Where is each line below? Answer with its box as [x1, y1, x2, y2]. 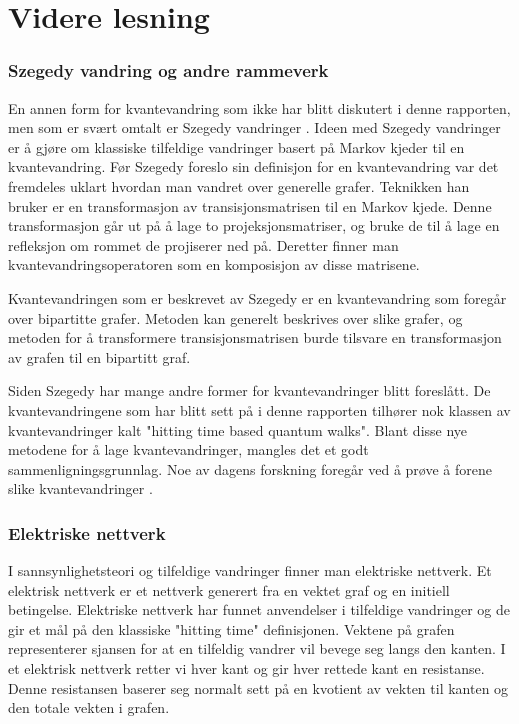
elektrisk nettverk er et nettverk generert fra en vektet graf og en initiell [8, 579, 450, 600]
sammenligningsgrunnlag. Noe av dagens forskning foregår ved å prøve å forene [8, 458, 492, 479]
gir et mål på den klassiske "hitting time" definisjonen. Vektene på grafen [8, 618, 455, 639]
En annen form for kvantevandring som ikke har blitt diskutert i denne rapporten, [8, 97, 511, 118]
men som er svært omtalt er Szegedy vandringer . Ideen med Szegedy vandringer [8, 117, 501, 138]
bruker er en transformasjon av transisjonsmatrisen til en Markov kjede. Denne [8, 195, 492, 216]
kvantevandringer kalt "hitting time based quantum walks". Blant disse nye [8, 419, 468, 440]
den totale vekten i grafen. [8, 697, 170, 718]
